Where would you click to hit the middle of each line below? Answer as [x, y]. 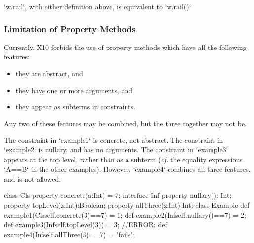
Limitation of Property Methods [70, 28]
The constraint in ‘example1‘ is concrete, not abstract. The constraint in [114, 140]
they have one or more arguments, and [74, 90]
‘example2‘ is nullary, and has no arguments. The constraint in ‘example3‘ [116, 149]
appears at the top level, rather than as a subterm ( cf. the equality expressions [123, 159]
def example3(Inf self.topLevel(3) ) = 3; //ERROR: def [85, 224]
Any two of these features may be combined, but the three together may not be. [126, 123]
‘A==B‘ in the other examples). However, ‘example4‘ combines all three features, [127, 169]
